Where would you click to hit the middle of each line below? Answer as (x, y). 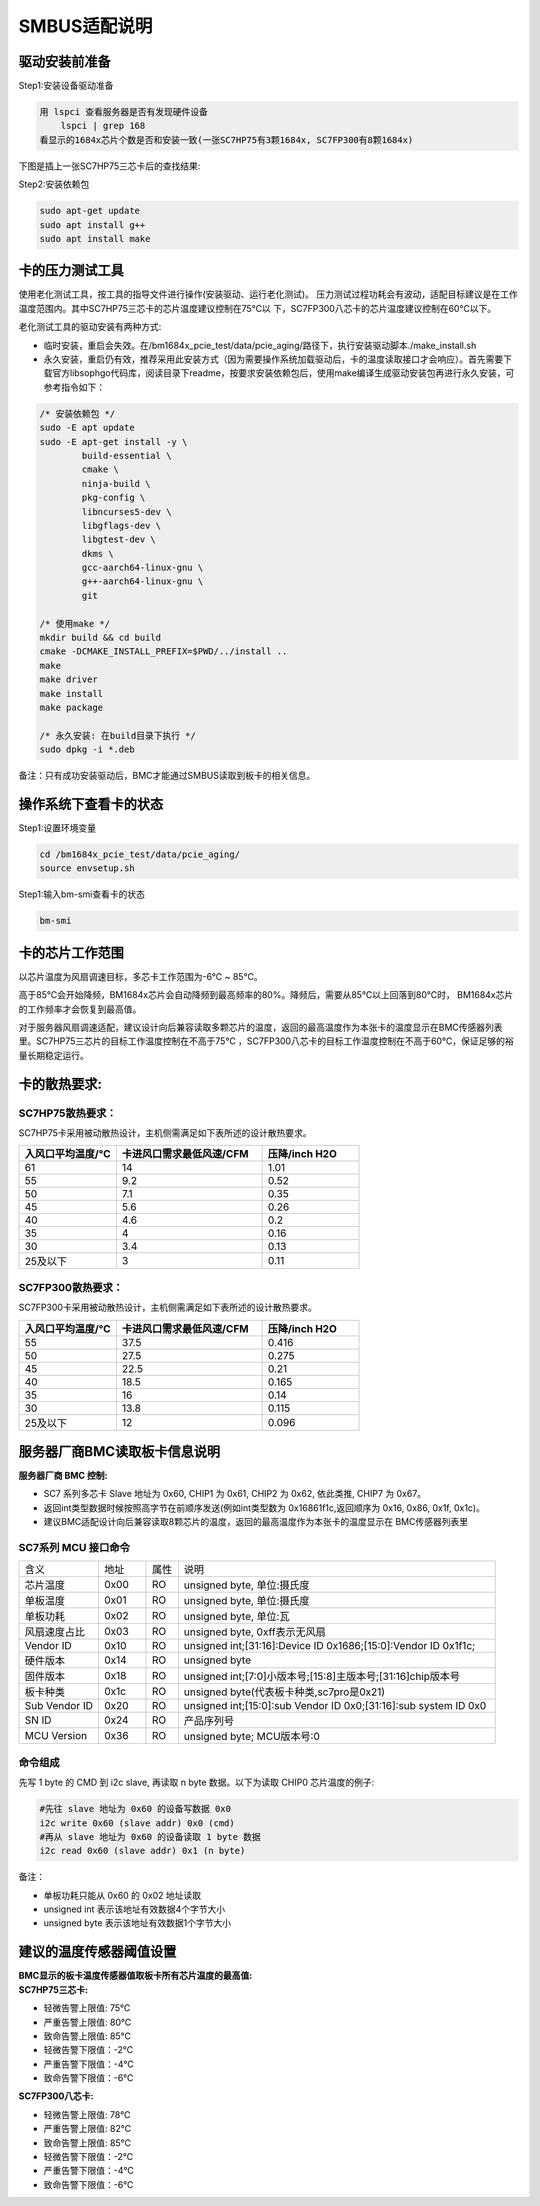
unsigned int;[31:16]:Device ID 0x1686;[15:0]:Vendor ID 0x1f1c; (329, 1646)
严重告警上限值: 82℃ (87, 2129)
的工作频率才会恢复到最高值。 (80, 1009)
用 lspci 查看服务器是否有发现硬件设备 (124, 112)
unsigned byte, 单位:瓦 (236, 1617)
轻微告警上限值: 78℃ (87, 2114)
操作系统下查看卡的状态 (91, 803)
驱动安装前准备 (64, 61)
